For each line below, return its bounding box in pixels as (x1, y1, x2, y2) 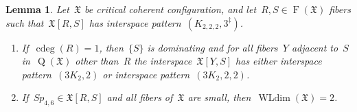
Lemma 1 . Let (5, 2, 69, 16)
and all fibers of (106, 90, 173, 104)
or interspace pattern (102, 67, 190, 81)
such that (5, 15, 44, 30)
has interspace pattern (89, 15, 181, 30)
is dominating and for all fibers (147, 40, 278, 54)
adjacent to (291, 40, 338, 54)
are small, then (187, 90, 251, 104)
